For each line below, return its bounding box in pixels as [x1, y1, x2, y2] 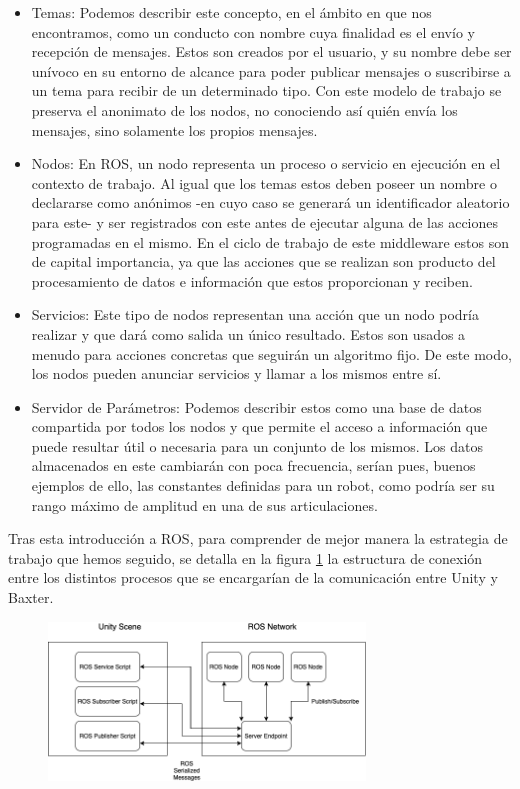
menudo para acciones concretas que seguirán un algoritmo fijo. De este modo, [31, 343, 512, 364]
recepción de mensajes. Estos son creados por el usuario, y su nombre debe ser [31, 41, 512, 62]
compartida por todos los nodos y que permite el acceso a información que [31, 416, 488, 437]
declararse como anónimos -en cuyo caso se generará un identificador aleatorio [31, 192, 510, 213]
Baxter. [8, 587, 54, 608]
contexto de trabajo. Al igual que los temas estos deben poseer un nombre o [31, 172, 497, 193]
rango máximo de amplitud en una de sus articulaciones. [31, 494, 378, 515]
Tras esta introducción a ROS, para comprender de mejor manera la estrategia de [8, 528, 508, 549]
